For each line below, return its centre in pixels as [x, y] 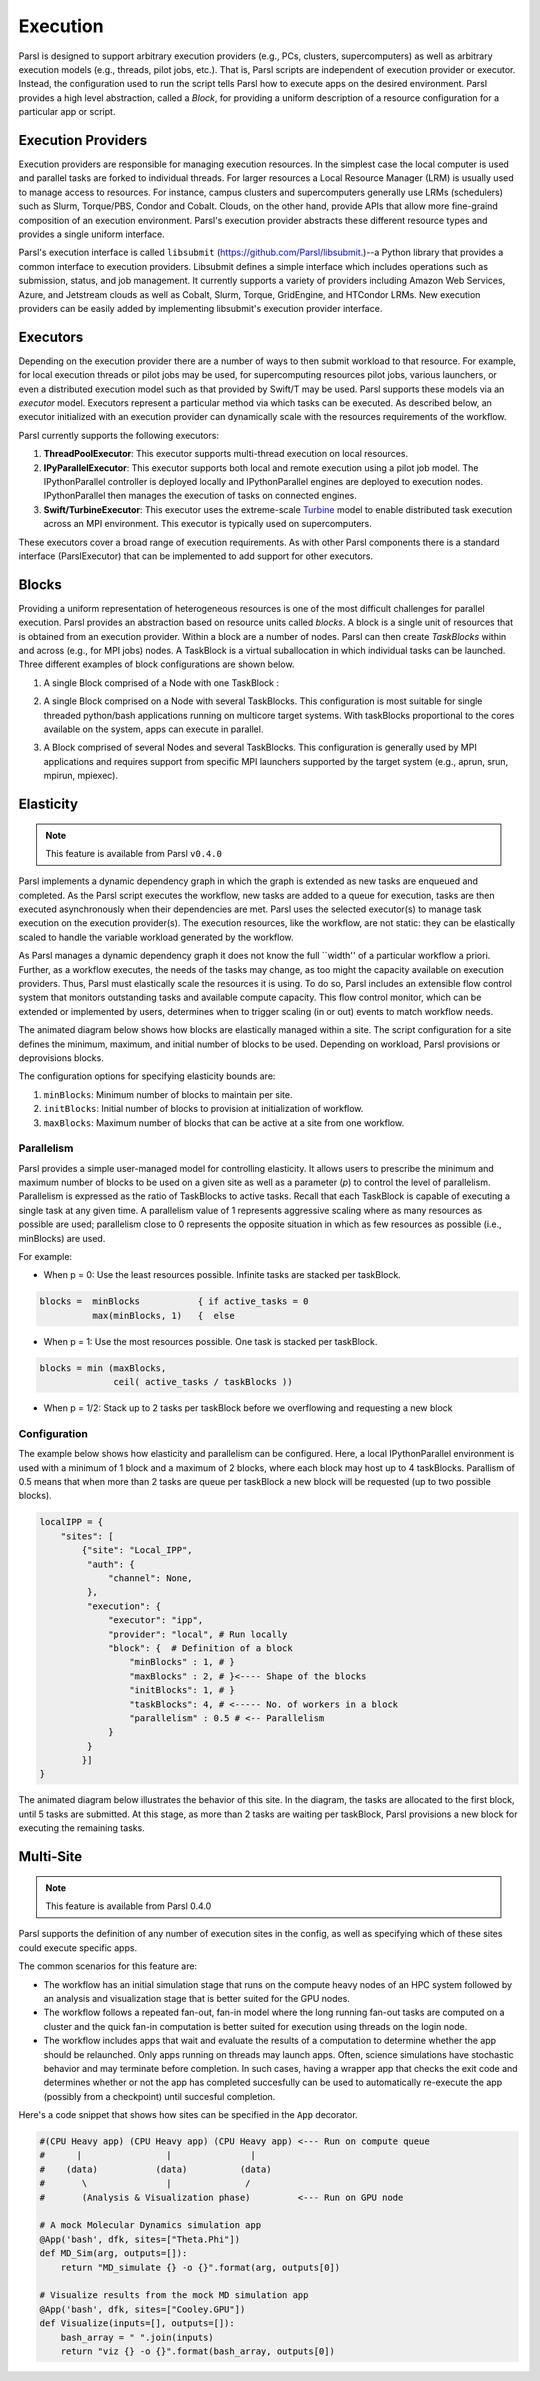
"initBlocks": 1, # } [181, 1690]
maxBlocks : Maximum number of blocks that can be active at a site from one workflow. [224, 1122]
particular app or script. [67, 112]
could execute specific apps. [78, 1947]
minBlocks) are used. [62, 1238]
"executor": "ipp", [156, 1620]
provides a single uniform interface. [91, 234]
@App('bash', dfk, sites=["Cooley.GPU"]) [142, 2309]
